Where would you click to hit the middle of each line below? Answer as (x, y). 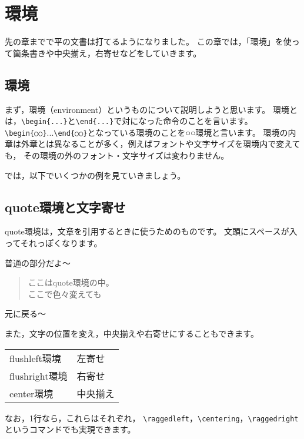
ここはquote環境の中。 (71, 282)
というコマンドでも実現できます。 (70, 429)
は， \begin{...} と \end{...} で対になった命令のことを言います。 (129, 121)
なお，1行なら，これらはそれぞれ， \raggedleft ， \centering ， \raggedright (152, 418)
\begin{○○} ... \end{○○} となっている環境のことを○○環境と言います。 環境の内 (151, 132)
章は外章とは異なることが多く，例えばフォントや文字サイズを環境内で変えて (153, 144)
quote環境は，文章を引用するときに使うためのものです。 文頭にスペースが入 (151, 231)
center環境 (31, 393)
